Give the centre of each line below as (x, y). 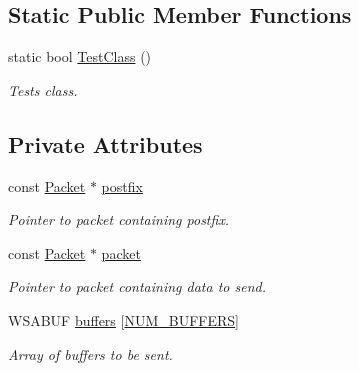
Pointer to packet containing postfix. (119, 219)
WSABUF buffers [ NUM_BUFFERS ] (123, 319)
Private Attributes (105, 143)
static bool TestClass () (80, 56)
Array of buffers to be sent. (90, 353)
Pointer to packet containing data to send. (137, 286)
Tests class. (43, 89)
